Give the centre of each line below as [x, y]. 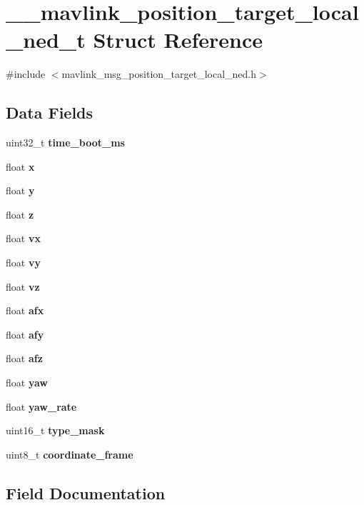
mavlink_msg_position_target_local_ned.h [159, 74]
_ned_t [46, 40]
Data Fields [50, 112]
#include [26, 74]
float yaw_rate [41, 406]
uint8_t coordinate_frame [70, 454]
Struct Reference [178, 40]
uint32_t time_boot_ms [65, 142]
